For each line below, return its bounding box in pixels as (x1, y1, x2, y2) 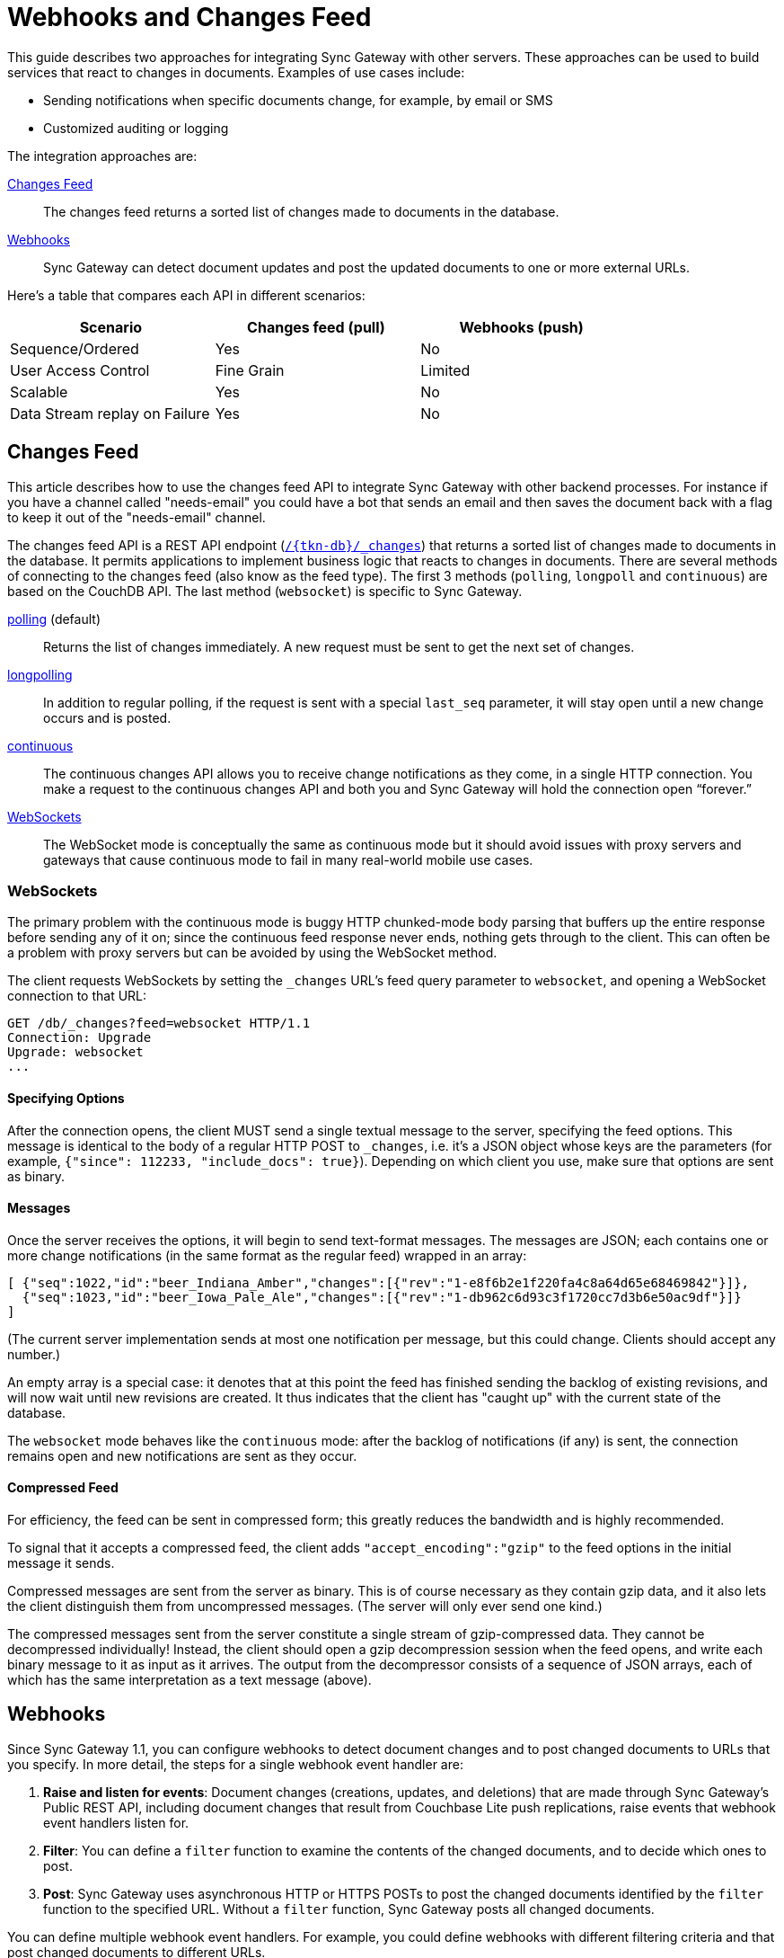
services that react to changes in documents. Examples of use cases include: (7, 64, 465, 80)
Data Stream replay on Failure (10, 404, 210, 423)
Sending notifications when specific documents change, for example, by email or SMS (43, 92, 553, 108)
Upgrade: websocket (7, 1045, 144, 1060)
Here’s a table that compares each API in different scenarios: (7, 287, 366, 303)
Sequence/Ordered (10, 339, 139, 358)
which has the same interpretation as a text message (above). (7, 1672, 372, 1687)
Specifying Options (7, 1090, 125, 1106)
